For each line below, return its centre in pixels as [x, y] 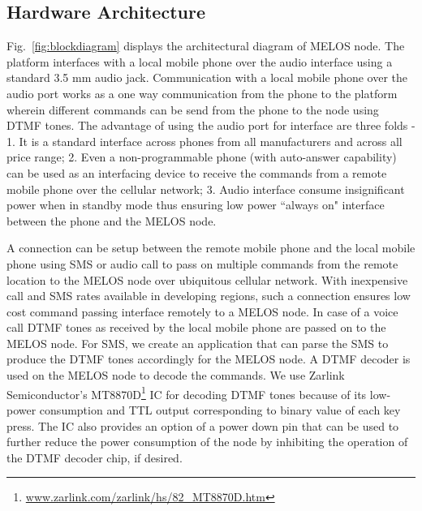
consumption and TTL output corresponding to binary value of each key [220, 409]
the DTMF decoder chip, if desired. [95, 457]
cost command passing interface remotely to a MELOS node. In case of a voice [202, 311]
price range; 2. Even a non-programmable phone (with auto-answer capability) [202, 157]
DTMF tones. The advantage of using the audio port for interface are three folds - [211, 125]
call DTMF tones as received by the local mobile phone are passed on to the [196, 327]
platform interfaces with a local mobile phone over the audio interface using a [200, 61]
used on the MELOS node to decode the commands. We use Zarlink [176, 375]
